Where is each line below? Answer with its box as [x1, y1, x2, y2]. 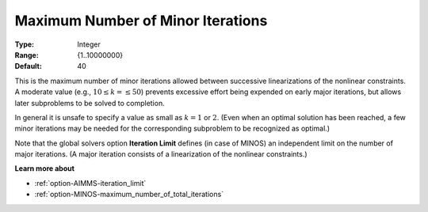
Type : [14, 40, 35, 49]
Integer [77, 40, 101, 49]
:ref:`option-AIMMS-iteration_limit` [34, 178, 147, 187]
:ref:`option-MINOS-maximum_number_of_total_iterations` [34, 190, 224, 199]
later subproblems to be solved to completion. [14, 98, 166, 108]
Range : [14, 50, 39, 59]
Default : [14, 62, 43, 71]
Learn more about [14, 164, 75, 173]
